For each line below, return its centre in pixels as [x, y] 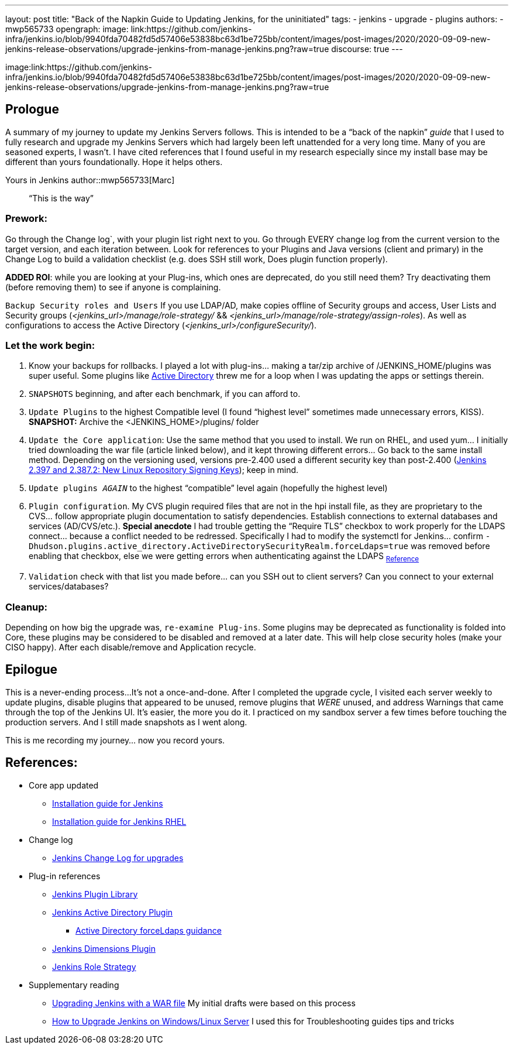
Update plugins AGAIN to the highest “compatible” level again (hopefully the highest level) [208, 488]
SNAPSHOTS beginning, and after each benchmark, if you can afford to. [165, 394]
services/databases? [69, 587]
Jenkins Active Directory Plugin [113, 912]
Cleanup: [27, 607]
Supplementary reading [74, 985]
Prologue [32, 109]
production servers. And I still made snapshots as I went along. [126, 722]
